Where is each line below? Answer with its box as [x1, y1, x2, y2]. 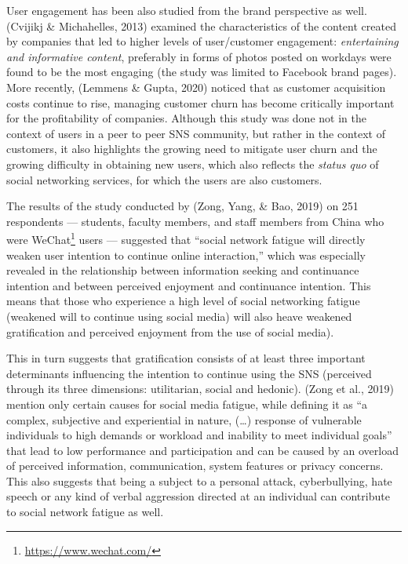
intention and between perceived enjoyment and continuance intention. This [6, 277, 371, 293]
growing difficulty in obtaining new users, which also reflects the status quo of [6, 155, 379, 172]
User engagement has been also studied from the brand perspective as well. [6, 2, 367, 18]
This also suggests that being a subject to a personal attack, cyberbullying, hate [6, 472, 392, 489]
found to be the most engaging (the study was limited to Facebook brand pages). [6, 64, 397, 80]
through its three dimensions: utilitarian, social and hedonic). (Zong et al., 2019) [6, 380, 394, 397]
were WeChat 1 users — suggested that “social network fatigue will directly [6, 229, 366, 247]
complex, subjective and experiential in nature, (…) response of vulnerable [6, 411, 362, 428]
